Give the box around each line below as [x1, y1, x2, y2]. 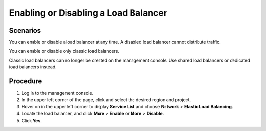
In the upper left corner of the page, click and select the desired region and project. [21, 97, 191, 103]
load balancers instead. [9, 64, 57, 70]
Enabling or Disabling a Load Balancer [9, 7, 167, 18]
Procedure [9, 77, 42, 86]
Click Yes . [21, 117, 42, 123]
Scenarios [9, 26, 41, 34]
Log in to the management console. [21, 90, 94, 96]
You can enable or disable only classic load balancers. [9, 48, 120, 54]
